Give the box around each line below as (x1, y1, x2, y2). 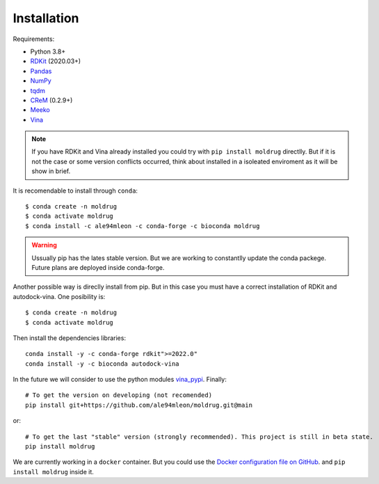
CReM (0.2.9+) (30, 96, 73, 104)
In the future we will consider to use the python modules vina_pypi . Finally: (13, 376, 227, 384)
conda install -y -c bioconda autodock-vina (25, 360, 180, 368)
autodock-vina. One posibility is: (13, 292, 106, 300)
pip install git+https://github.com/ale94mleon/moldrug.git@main (25, 401, 253, 409)
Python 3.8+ (30, 47, 66, 56)
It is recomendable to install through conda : (13, 186, 138, 195)
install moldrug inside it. (13, 467, 94, 476)
